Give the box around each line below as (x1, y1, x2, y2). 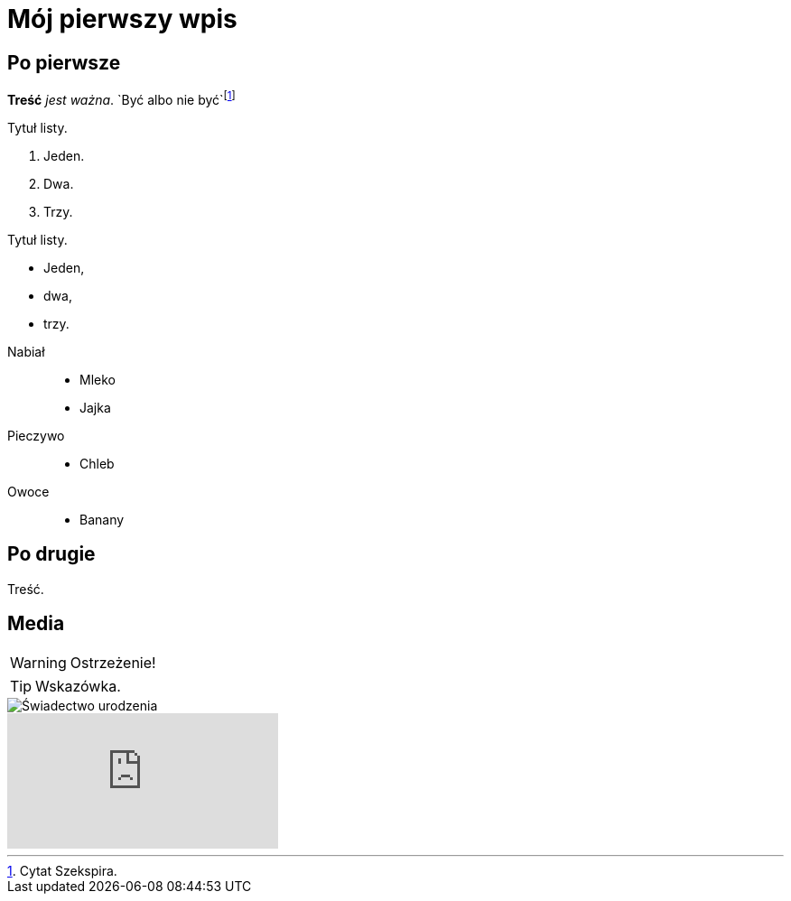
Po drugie (7, 543, 96, 566)
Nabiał (7, 343, 45, 359)
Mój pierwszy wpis (7, 4, 237, 34)
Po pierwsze (7, 51, 121, 74)
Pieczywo (7, 427, 65, 443)
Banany (79, 511, 125, 527)
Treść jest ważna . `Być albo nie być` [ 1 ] (7, 89, 236, 107)
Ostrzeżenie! (70, 653, 156, 672)
